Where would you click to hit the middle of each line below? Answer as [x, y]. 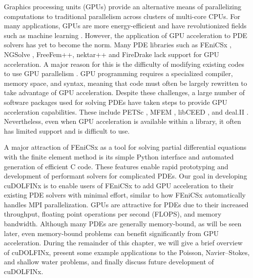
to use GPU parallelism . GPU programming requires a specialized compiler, [118, 73]
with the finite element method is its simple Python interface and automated [119, 156]
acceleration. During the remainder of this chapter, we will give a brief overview [123, 243]
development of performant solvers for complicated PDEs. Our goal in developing [126, 176]
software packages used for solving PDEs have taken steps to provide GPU [116, 102]
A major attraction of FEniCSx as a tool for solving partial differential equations [125, 147]
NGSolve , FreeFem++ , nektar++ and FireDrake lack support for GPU [112, 54]
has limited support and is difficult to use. [67, 130]
